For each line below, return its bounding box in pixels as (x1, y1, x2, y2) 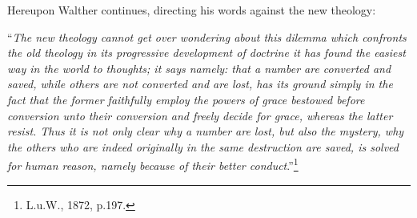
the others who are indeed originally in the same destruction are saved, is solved (7, 138, 399, 155)
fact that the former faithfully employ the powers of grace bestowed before (7, 91, 365, 107)
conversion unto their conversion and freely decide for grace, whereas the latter (7, 107, 393, 123)
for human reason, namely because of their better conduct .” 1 (7, 155, 299, 173)
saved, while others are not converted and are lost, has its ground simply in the (7, 75, 393, 92)
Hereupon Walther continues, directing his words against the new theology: (7, 2, 376, 18)
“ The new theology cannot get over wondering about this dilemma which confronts (7, 28, 407, 45)
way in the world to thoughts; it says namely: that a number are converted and (7, 59, 391, 76)
